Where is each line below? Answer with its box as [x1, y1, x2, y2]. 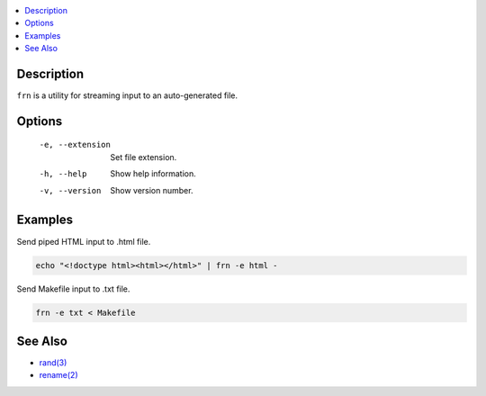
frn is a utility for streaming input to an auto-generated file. [16, 90, 238, 101]
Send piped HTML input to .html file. [16, 236, 151, 247]
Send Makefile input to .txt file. [16, 283, 130, 294]
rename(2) [39, 370, 78, 381]
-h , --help [39, 169, 87, 179]
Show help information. [110, 168, 197, 179]
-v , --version [39, 185, 102, 195]
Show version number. [110, 184, 193, 195]
